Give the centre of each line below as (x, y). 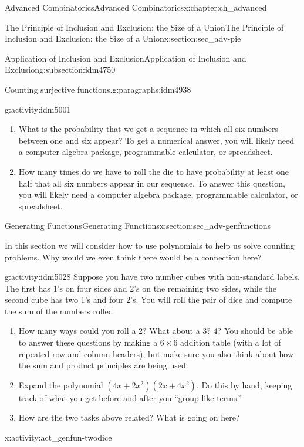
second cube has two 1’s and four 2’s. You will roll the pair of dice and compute (148, 299)
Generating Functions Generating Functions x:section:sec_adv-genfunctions (138, 226)
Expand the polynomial (61, 385)
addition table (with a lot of (231, 342)
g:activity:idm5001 (38, 109)
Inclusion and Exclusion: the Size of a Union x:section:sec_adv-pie (123, 38)
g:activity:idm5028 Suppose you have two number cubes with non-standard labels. (152, 277)
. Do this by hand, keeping (244, 385)
